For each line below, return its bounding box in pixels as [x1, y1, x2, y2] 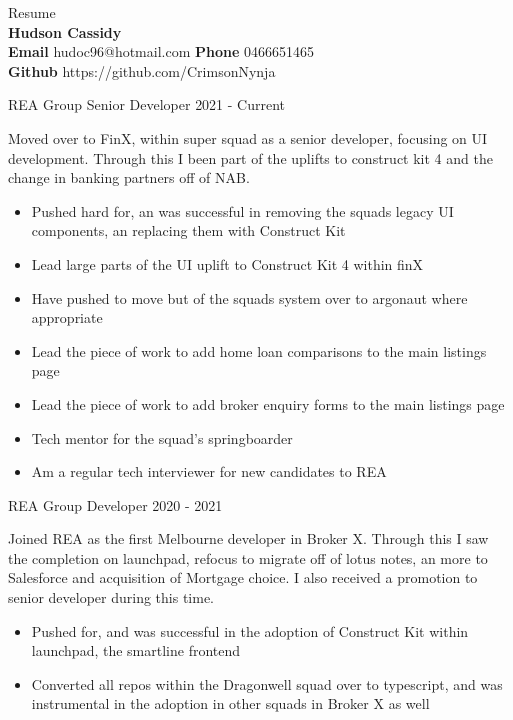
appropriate [31, 307, 103, 328]
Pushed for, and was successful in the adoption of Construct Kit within [31, 620, 469, 641]
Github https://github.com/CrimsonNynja [8, 60, 276, 81]
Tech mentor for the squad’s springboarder [31, 427, 293, 448]
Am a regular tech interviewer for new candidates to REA [31, 461, 387, 482]
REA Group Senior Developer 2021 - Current [8, 94, 286, 115]
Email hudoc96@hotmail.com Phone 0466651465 [8, 41, 314, 62]
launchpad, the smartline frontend [31, 640, 241, 661]
